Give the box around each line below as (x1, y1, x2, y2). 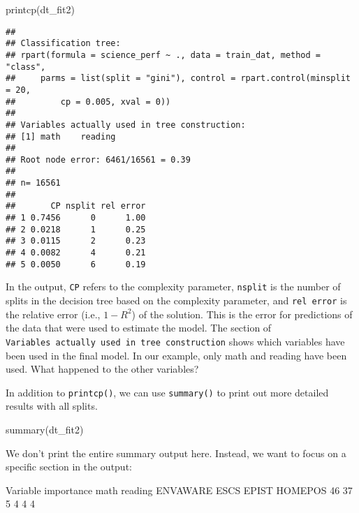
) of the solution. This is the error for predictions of (131, 306, 353, 321)
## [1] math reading (6, 131, 116, 142)
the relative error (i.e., (6, 306, 101, 321)
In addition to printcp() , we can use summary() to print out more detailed (6, 385, 329, 399)
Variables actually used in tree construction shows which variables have (6, 334, 345, 348)
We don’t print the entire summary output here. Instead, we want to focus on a (6, 445, 346, 460)
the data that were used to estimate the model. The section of (6, 320, 272, 335)
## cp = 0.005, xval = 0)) (6, 96, 171, 107)
